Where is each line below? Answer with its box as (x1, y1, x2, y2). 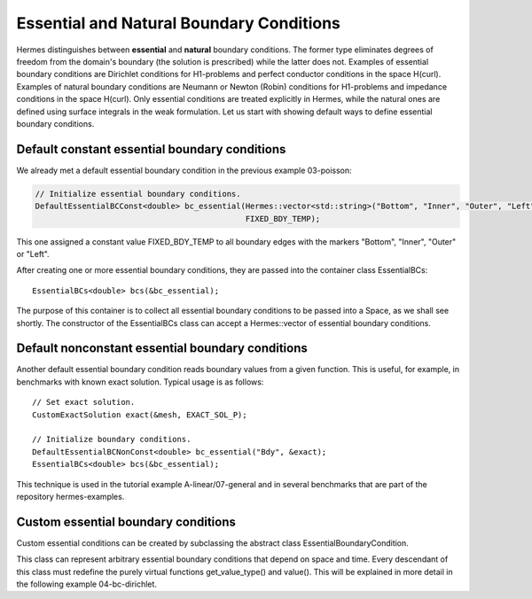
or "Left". (16, 248, 50, 259)
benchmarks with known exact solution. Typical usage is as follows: (16, 377, 264, 387)
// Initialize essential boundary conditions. (35, 189, 241, 198)
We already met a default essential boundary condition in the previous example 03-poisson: (16, 165, 352, 175)
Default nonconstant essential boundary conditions (16, 341, 308, 356)
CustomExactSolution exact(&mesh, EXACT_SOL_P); (32, 409, 247, 420)
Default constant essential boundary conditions (16, 142, 286, 157)
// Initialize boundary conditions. (32, 434, 192, 445)
